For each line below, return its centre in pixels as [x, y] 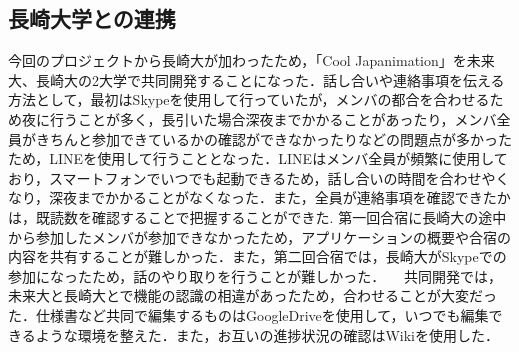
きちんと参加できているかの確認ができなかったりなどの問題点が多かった [273, 138]
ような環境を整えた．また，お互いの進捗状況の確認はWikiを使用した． [267, 334]
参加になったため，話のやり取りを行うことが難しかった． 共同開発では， [255, 275]
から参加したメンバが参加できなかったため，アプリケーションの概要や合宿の [260, 236]
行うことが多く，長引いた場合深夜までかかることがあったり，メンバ [273, 118]
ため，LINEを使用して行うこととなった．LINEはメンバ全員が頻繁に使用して [258, 158]
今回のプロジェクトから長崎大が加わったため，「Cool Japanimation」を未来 [251, 60]
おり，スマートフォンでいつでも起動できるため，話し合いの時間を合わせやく [259, 177]
